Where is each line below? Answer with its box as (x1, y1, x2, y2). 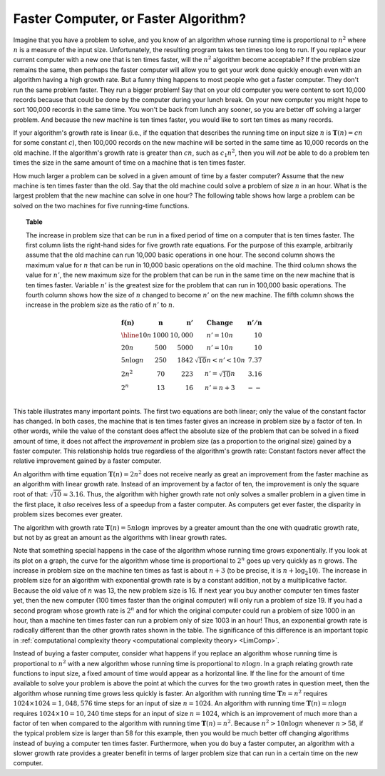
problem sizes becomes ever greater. (13, 510, 123, 519)
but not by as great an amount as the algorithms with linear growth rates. (13, 533, 227, 541)
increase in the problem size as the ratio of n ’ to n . (26, 300, 175, 310)
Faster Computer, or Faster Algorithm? (13, 11, 246, 26)
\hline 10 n (120, 331, 152, 339)
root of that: (13, 489, 48, 499)
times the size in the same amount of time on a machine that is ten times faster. (13, 158, 246, 167)
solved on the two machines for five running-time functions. (13, 201, 190, 210)
